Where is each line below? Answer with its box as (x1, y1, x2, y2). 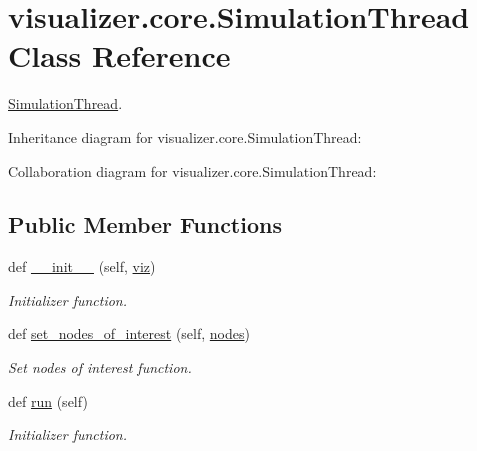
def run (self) (8, 390, 88, 411)
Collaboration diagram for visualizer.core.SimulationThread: (8, 160, 377, 181)
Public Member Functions (8, 209, 282, 240)
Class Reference (8, 35, 231, 76)
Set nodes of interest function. (8, 357, 192, 378)
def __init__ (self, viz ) (8, 256, 156, 277)
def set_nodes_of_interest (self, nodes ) (8, 323, 250, 344)
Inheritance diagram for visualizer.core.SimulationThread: (8, 126, 362, 147)
